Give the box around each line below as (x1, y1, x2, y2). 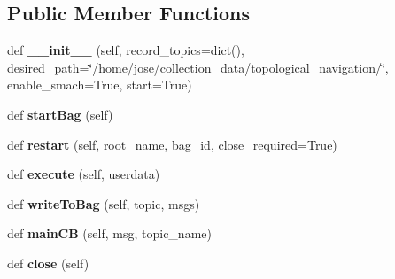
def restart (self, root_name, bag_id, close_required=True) (7, 135, 337, 153)
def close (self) (7, 253, 89, 272)
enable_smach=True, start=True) (7, 75, 192, 94)
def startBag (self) (7, 105, 113, 123)
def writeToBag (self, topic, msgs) (7, 194, 200, 213)
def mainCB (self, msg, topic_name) (7, 224, 212, 243)
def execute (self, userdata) (7, 165, 160, 183)
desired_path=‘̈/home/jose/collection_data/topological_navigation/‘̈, (7, 58, 389, 76)
